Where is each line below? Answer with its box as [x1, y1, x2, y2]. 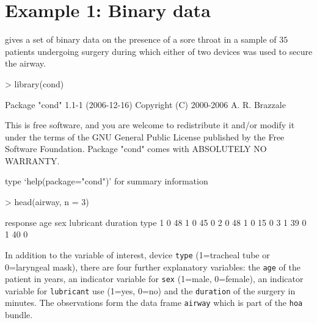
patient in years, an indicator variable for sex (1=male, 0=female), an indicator [5, 272, 304, 285]
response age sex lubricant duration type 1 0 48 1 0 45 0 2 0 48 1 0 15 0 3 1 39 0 [5, 216, 307, 228]
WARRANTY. [5, 154, 60, 167]
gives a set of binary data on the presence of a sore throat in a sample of [5, 33, 277, 46]
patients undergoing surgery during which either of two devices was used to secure [5, 45, 313, 57]
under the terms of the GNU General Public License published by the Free [5, 130, 285, 143]
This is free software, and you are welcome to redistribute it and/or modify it [5, 118, 295, 131]
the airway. [5, 57, 46, 70]
